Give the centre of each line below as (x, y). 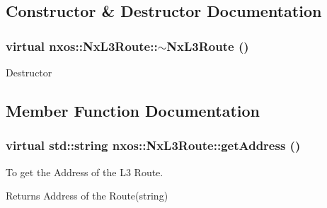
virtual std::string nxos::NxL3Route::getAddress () (153, 145)
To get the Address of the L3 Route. (85, 172)
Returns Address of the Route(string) (87, 196)
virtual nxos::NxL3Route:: (82, 46)
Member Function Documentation (133, 110)
